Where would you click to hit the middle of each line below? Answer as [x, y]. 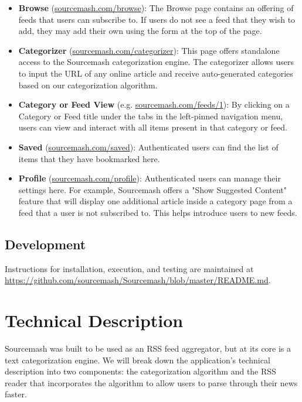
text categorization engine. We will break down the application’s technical [138, 360]
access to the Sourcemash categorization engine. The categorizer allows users [156, 62]
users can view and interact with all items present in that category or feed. [153, 127]
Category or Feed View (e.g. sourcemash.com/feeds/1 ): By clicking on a [154, 104]
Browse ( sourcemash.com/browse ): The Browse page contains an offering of [156, 8]
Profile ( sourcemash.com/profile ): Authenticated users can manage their [150, 178]
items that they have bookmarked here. [89, 158]
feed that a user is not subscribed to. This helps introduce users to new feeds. [158, 212]
